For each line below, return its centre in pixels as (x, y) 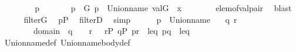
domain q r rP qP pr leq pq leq (111, 31)
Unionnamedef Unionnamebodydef (67, 42)
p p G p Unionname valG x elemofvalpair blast (163, 8)
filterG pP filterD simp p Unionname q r (130, 19)
